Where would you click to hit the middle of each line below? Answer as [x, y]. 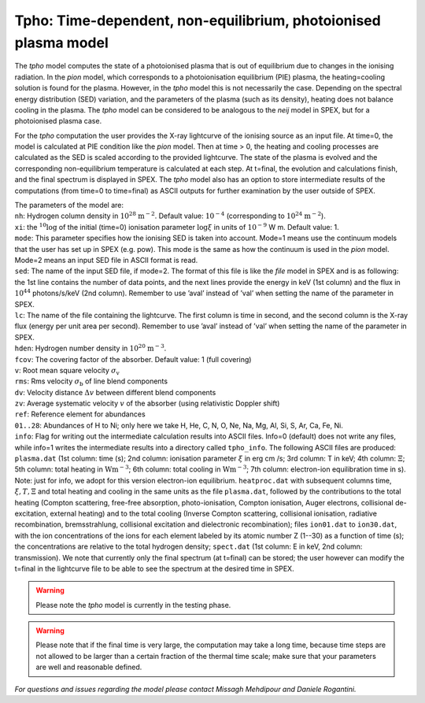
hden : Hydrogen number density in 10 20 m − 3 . [91, 348]
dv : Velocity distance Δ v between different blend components [115, 392]
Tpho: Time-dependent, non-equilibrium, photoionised [198, 20]
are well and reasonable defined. [89, 667]
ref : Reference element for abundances [80, 414]
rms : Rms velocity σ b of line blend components [91, 382]
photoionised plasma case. [58, 121]
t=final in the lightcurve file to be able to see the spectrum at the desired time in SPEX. [154, 568]
